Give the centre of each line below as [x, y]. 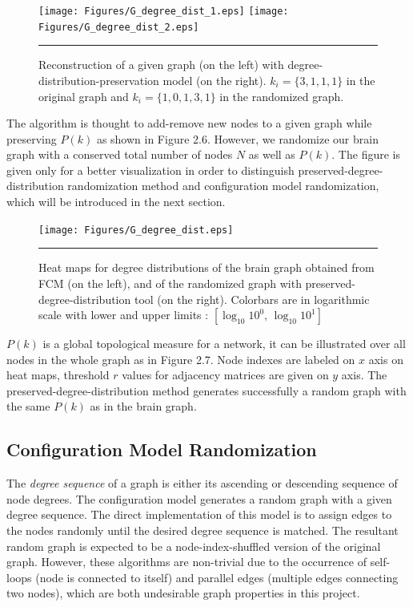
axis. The [364, 375]
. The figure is [366, 154]
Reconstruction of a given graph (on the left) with [161, 65]
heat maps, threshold [58, 375]
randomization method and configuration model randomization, [223, 186]
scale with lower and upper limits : [124, 315]
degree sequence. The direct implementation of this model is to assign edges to [199, 514]
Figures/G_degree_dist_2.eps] [119, 27]
